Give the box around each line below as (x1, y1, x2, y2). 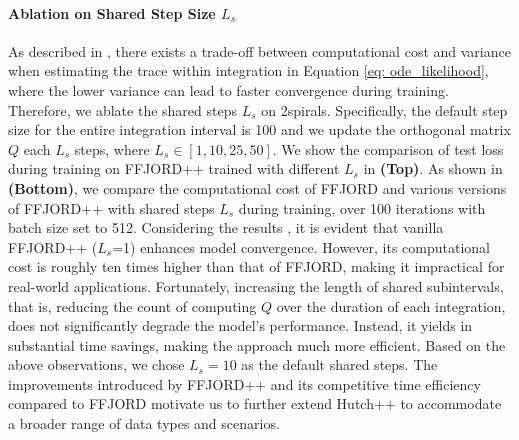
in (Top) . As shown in (363, 158, 503, 179)
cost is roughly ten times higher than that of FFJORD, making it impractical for (8, 256, 505, 277)
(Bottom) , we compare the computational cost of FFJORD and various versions (8, 177, 507, 198)
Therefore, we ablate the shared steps (8, 99, 237, 120)
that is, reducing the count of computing (8, 295, 257, 316)
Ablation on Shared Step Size (8, 2, 216, 23)
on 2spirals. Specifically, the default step (261, 99, 508, 120)
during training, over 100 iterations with (238, 197, 486, 218)
